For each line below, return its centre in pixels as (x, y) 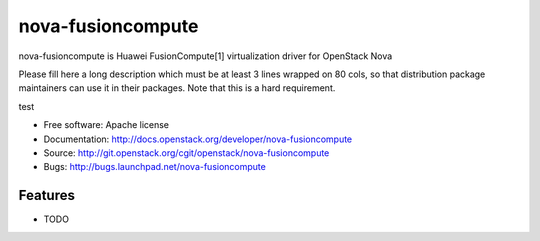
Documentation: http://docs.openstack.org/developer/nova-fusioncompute (198, 139)
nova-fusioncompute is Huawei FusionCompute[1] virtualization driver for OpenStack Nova (205, 56)
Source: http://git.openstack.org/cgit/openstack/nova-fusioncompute (186, 152)
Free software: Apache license (106, 125)
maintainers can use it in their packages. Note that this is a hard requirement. (177, 88)
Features (46, 195)
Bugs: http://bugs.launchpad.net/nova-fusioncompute (155, 167)
